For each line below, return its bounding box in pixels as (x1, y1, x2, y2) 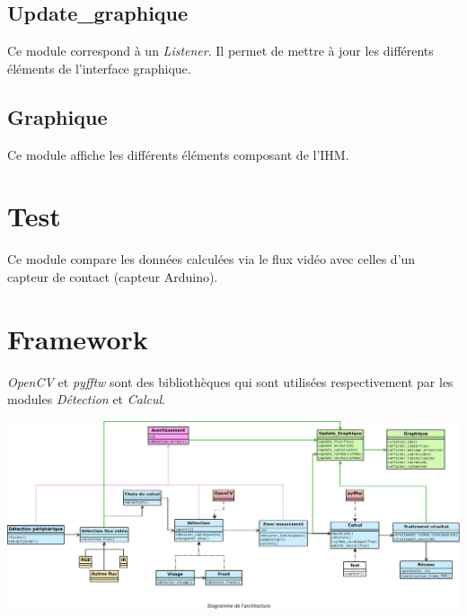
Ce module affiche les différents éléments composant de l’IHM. (7, 145, 349, 163)
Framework (7, 320, 148, 356)
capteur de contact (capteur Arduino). (7, 267, 218, 286)
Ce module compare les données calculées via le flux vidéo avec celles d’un (7, 250, 416, 268)
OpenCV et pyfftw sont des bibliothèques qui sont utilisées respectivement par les (7, 372, 454, 391)
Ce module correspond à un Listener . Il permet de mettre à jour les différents (7, 41, 434, 60)
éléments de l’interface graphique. (7, 58, 191, 77)
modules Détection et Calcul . (7, 390, 165, 409)
